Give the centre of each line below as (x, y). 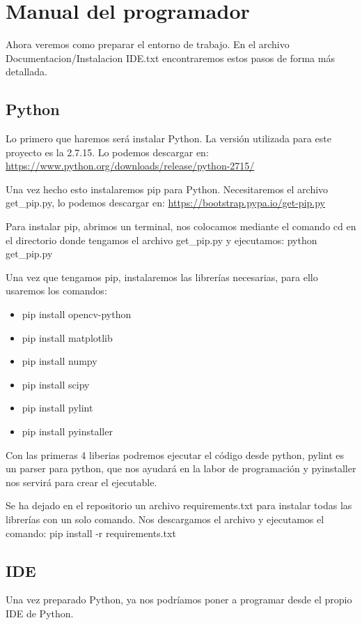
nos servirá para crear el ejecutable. (81, 482)
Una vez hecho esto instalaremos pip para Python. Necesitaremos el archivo (167, 189)
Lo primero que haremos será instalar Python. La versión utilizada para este (168, 138)
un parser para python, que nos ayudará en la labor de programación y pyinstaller (181, 468)
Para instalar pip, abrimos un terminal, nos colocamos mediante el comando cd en (181, 226)
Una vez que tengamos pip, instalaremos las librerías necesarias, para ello (162, 277)
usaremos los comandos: (56, 291)
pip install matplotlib (67, 337)
